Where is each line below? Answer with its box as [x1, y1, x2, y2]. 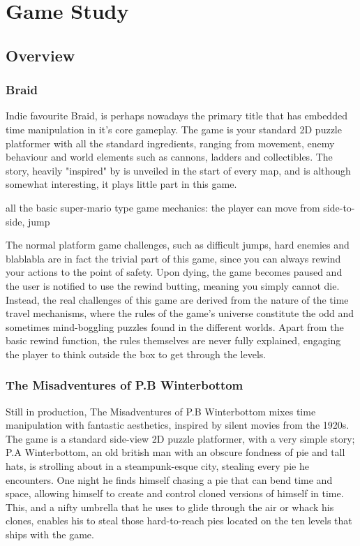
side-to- [323, 200, 355, 214]
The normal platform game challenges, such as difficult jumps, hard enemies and [6, 237, 350, 252]
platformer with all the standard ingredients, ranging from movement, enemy [6, 135, 335, 150]
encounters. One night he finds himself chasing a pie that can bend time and [6, 472, 333, 487]
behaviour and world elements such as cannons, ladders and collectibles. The [6, 149, 333, 164]
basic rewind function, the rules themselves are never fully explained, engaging [6, 333, 341, 348]
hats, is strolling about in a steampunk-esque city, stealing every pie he [6, 459, 309, 473]
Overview [6, 44, 75, 66]
